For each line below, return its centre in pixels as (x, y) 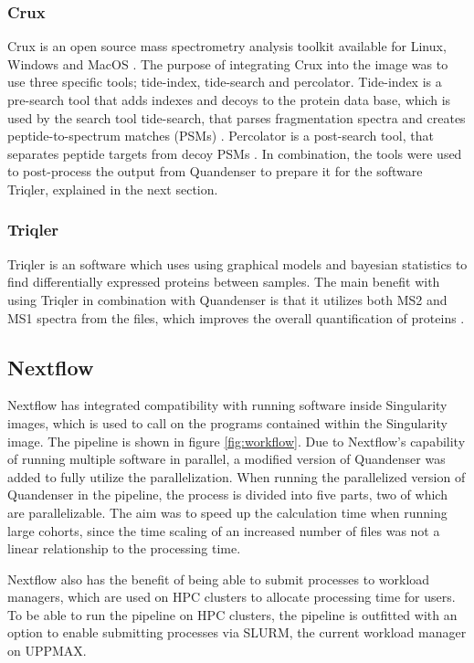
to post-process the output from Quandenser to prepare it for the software (215, 171)
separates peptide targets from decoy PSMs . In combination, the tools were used (235, 153)
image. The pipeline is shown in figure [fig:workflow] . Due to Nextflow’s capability (237, 441)
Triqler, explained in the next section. (113, 189)
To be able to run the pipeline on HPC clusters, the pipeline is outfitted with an (232, 614)
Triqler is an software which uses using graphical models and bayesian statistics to (237, 263)
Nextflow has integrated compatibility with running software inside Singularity (227, 405)
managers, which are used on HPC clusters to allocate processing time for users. (232, 597)
